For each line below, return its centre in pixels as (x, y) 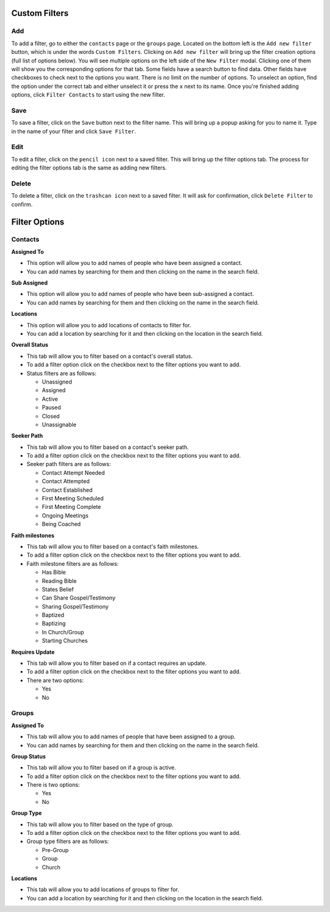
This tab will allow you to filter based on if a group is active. (101, 768)
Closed (51, 416)
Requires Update (33, 652)
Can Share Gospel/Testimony (79, 598)
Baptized (53, 615)
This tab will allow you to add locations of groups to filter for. (103, 889)
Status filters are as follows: (62, 373)
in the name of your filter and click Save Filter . (74, 131)
